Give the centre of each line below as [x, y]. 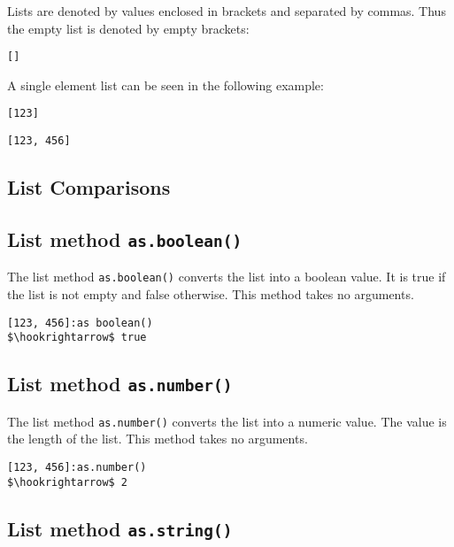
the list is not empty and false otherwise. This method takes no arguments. [211, 293]
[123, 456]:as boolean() [80, 323]
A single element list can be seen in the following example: [165, 85]
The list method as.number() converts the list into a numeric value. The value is [227, 421]
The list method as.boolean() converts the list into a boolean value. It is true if [227, 277]
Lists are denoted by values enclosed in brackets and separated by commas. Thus [227, 11]
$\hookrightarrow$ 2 [68, 482]
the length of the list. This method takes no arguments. [158, 439]
